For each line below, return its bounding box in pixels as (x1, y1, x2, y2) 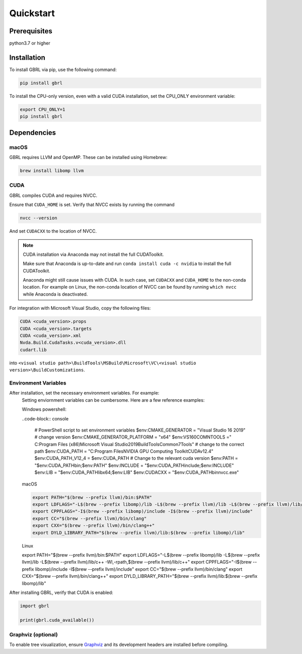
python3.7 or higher (9, 40, 50, 46)
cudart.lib (20, 347, 47, 353)
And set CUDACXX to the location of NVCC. (9, 228, 97, 234)
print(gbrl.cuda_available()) (20, 617, 95, 623)
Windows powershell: (22, 406, 66, 412)
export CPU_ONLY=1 (20, 106, 65, 112)
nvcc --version (20, 215, 57, 221)
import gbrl (20, 603, 50, 609)
